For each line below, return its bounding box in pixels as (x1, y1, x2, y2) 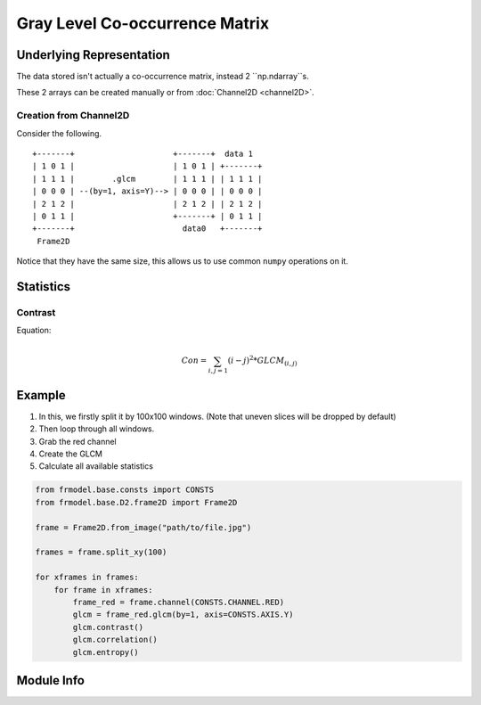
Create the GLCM (38, 448, 102, 459)
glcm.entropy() (72, 647, 140, 657)
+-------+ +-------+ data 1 (32, 148, 254, 159)
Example (16, 388, 66, 403)
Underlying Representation (16, 47, 171, 62)
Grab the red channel (38, 436, 117, 447)
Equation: (16, 325, 52, 336)
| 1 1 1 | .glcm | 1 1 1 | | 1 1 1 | (32, 174, 263, 184)
